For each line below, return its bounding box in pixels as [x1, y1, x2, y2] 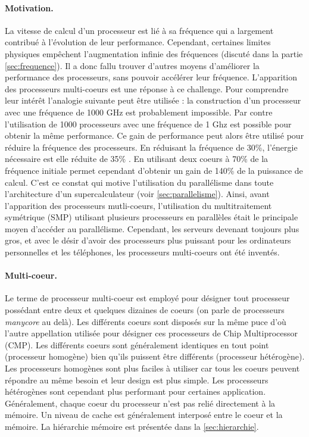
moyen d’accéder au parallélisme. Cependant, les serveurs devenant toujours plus [5, 222, 299, 235]
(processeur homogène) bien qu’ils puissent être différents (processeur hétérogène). [5, 350, 305, 363]
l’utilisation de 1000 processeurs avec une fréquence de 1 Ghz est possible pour [5, 117, 292, 130]
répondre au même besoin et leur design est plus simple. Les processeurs [5, 373, 269, 386]
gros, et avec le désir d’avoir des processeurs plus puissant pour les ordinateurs [5, 234, 291, 246]
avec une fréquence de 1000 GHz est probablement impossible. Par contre [5, 105, 273, 118]
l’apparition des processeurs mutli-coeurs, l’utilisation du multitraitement [5, 199, 272, 211]
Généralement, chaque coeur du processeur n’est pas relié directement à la [5, 397, 276, 409]
